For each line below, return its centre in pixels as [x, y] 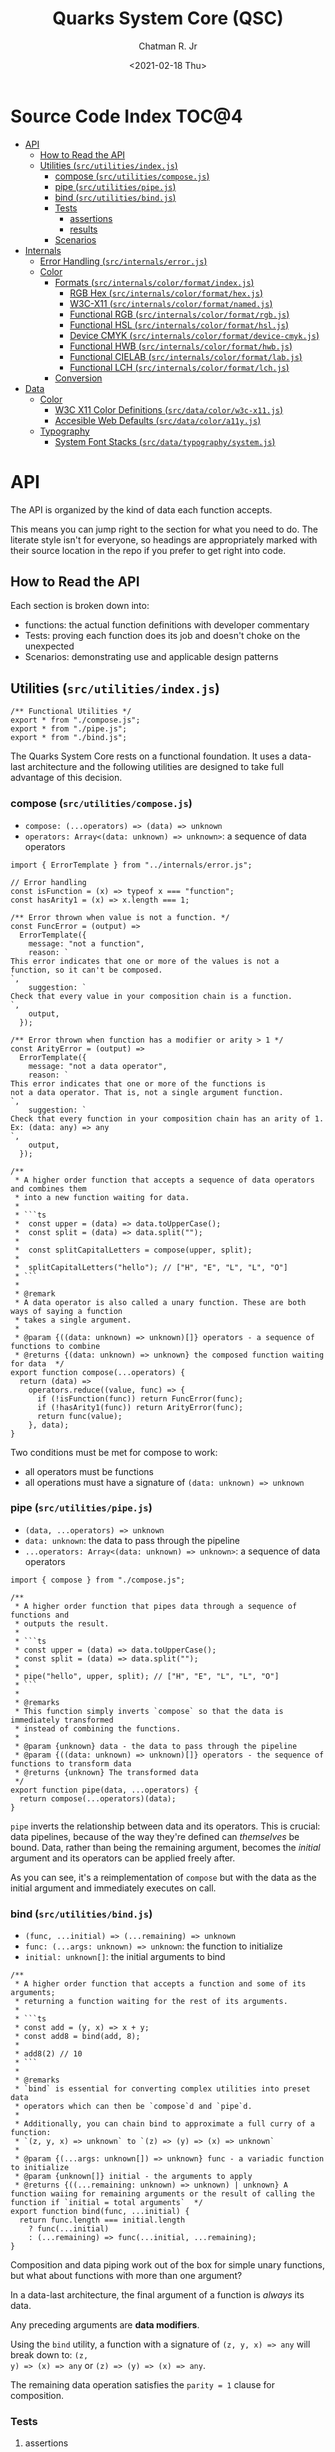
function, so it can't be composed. [86, 970]
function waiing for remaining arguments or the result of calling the [162, 2194]
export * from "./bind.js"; [69, 738]
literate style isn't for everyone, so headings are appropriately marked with [164, 539]
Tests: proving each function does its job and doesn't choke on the [162, 636]
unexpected [49, 646]
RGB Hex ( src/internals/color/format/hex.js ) [166, 293]
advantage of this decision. [66, 778]
